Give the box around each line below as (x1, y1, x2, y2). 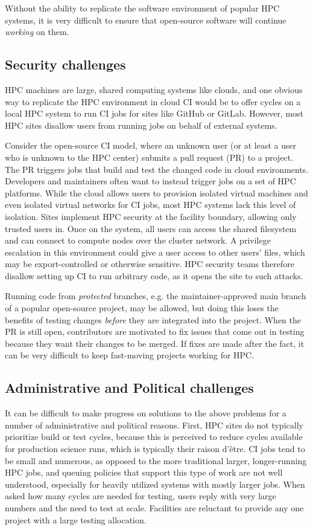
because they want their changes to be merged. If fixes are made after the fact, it (5, 337, 305, 349)
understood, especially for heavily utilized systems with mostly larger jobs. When (5, 477, 305, 490)
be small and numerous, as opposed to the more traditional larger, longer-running (5, 454, 307, 467)
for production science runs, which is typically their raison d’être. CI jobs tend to (5, 442, 305, 455)
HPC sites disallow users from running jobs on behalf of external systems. (5, 118, 277, 131)
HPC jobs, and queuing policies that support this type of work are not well (5, 466, 283, 479)
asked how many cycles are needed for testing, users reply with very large (5, 490, 276, 502)
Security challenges (5, 55, 126, 74)
